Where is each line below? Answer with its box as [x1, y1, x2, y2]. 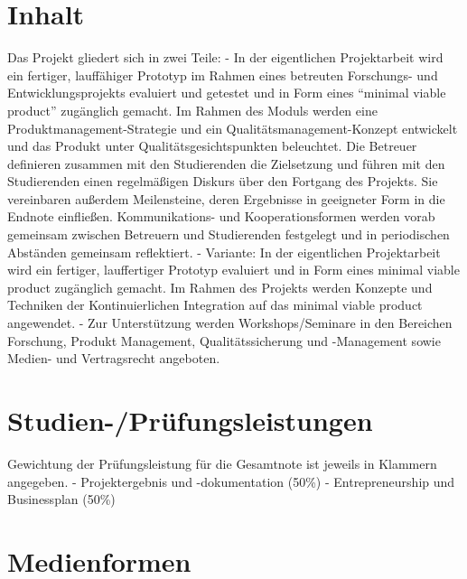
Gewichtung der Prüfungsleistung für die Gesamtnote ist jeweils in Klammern [7, 453, 437, 472]
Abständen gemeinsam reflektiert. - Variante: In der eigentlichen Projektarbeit [7, 242, 441, 261]
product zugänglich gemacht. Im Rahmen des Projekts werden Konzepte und [7, 277, 433, 296]
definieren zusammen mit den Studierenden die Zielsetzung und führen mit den [7, 154, 445, 173]
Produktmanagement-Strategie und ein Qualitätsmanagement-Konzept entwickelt [7, 118, 458, 137]
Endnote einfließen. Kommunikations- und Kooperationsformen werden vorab [7, 207, 435, 226]
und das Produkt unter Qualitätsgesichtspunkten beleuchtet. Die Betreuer [7, 136, 417, 155]
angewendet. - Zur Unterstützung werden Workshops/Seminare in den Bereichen [7, 313, 453, 332]
